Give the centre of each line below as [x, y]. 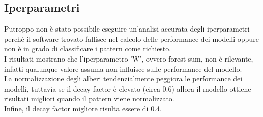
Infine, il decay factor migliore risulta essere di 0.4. [83, 108]
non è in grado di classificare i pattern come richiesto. [88, 49]
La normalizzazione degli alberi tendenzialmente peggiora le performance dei [123, 79]
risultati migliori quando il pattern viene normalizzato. [89, 98]
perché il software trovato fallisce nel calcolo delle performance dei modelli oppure [131, 38]
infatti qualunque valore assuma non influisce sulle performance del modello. [123, 68]
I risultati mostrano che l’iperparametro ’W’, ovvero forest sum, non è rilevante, [129, 58]
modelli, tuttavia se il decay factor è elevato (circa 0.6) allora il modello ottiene [128, 88]
